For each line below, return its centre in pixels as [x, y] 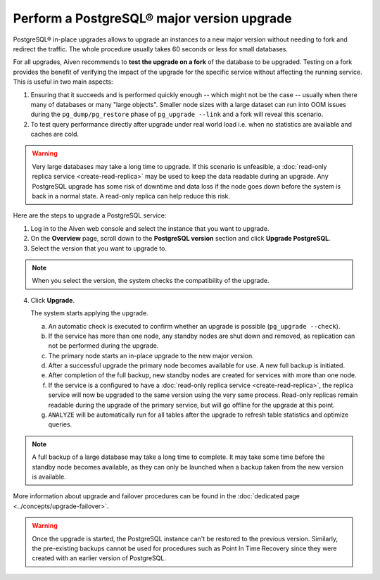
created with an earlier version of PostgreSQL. [99, 558]
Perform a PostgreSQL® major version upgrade [152, 18]
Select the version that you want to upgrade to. [99, 248]
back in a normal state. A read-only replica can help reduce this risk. [131, 196]
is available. [49, 477]
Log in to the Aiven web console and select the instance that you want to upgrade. [150, 228]
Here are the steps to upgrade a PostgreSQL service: [90, 215]
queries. [60, 424]
